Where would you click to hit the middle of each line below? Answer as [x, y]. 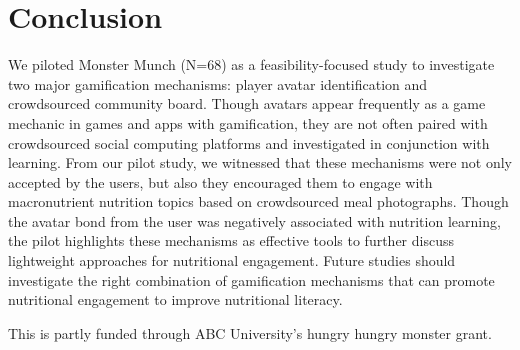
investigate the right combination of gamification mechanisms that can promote [251, 279]
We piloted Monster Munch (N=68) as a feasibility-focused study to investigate [251, 64]
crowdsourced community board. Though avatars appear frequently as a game [247, 103]
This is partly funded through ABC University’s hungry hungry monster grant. [250, 332]
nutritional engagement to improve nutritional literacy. [175, 299]
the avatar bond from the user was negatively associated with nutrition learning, [254, 220]
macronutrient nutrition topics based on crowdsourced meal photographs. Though [258, 201]
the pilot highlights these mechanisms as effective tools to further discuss [231, 240]
